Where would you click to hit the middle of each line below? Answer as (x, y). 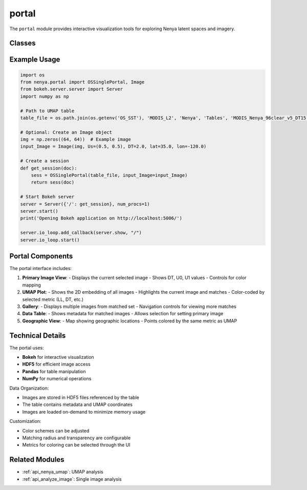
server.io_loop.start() (50, 240)
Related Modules (37, 460)
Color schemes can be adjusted (56, 431)
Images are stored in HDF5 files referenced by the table (81, 398)
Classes (23, 43)
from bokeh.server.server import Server (71, 89)
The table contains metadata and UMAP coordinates (78, 404)
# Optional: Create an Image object (66, 132)
